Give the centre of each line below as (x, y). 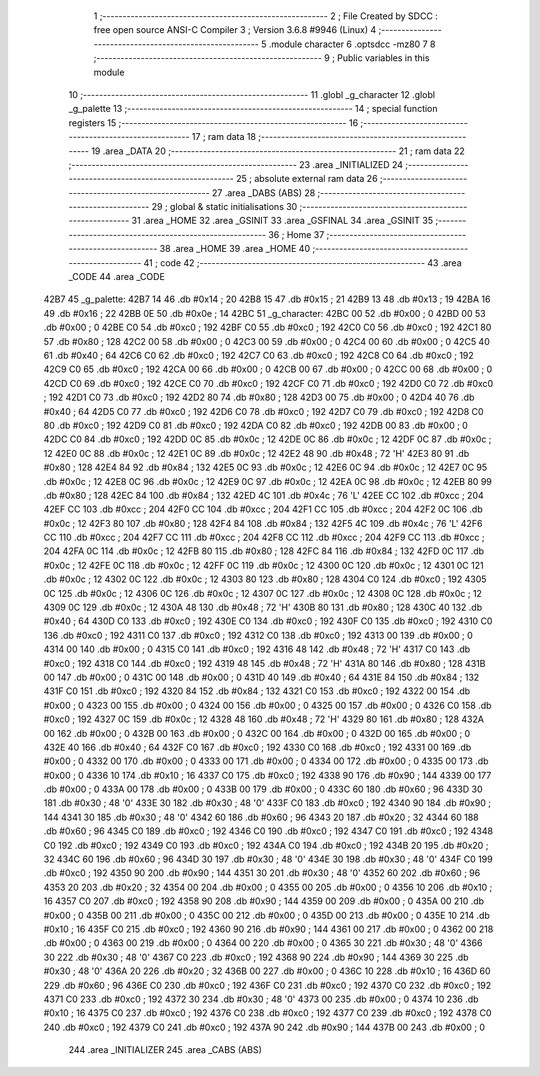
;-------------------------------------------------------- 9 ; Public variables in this (261, 58)
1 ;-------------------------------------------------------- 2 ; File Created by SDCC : (266, 16)
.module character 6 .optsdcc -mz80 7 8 (352, 44)
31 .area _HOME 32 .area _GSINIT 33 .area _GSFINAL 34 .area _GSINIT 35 (282, 221)
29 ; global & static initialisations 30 (224, 207)
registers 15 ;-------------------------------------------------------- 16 (213, 122)
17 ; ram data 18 (224, 137)
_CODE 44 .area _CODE (116, 277)
